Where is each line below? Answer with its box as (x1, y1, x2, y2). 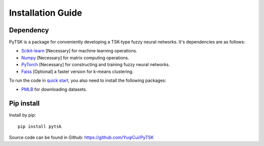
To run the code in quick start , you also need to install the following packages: (9, 77, 166, 83)
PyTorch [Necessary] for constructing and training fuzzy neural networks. (21, 62, 170, 68)
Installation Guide (9, 7, 83, 18)
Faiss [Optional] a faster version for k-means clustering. (21, 69, 134, 74)
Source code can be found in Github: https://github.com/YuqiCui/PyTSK (9, 135, 154, 141)
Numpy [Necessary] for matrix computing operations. (21, 54, 130, 61)
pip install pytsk (18, 123, 62, 129)
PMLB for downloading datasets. (21, 86, 88, 93)
